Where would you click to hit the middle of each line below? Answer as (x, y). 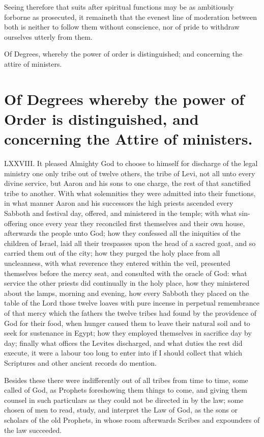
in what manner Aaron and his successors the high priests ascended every (119, 203)
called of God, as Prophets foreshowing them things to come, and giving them (126, 390)
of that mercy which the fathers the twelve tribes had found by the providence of (130, 312)
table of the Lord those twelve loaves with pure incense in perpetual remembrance (132, 303)
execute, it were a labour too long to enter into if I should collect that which (123, 353)
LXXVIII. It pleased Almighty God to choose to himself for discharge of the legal (131, 163)
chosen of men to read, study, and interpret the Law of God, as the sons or (121, 410)
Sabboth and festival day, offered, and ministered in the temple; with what (121, 213)
